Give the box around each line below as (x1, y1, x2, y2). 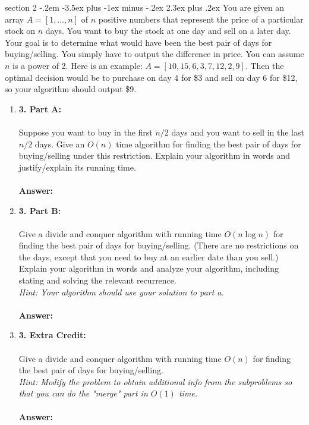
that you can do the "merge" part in (18, 387, 148, 399)
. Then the (245, 59, 284, 71)
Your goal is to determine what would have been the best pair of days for (5, 36, 272, 48)
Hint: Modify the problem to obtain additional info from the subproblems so (18, 375, 292, 388)
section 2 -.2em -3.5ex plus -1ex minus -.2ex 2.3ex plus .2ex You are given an (5, 1, 285, 13)
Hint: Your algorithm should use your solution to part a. (18, 285, 224, 298)
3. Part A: (18, 102, 61, 115)
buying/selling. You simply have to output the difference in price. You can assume (5, 48, 304, 60)
